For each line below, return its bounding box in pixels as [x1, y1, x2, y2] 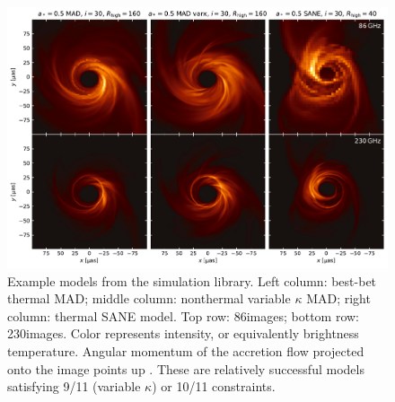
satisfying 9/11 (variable [7, 377, 141, 396]
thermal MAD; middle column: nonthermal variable [7, 289, 291, 308]
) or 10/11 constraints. [152, 377, 276, 396]
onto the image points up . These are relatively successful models [7, 359, 364, 378]
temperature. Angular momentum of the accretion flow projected [7, 341, 364, 360]
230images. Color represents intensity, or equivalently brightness [7, 324, 359, 343]
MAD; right [306, 289, 371, 308]
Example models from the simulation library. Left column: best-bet [7, 271, 377, 290]
